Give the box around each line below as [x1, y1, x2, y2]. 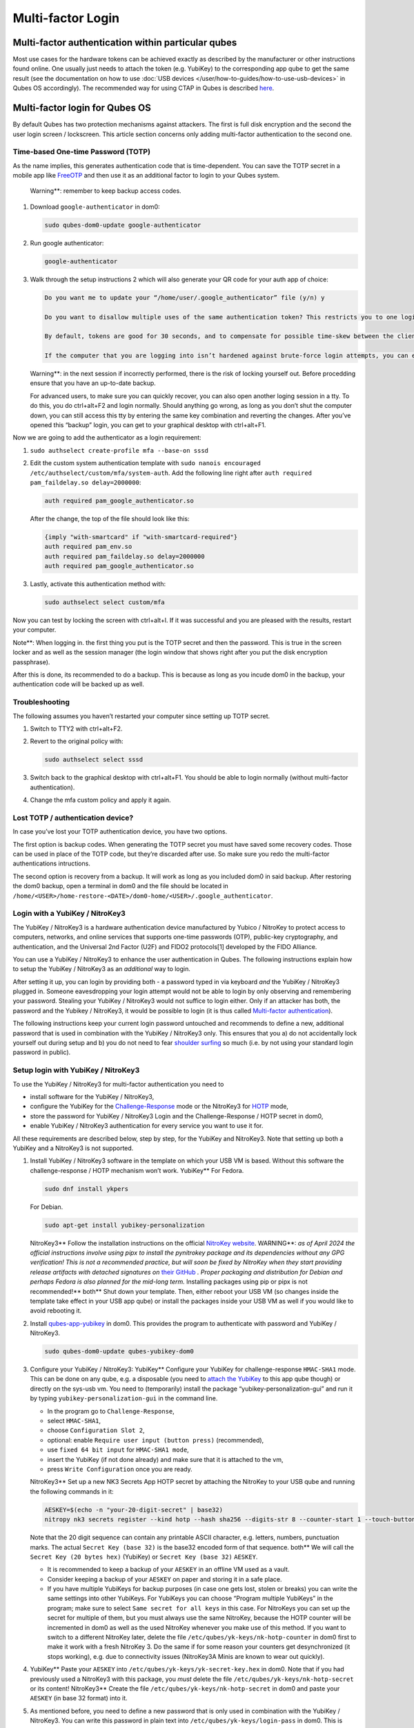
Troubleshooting [12, 697, 70, 707]
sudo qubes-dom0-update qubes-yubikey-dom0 [44, 1348, 195, 1355]
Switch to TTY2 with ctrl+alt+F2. [30, 724, 123, 733]
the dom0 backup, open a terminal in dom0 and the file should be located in [12, 882, 229, 890]
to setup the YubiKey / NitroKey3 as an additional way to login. [12, 965, 191, 973]
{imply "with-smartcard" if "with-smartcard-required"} [44, 533, 238, 541]
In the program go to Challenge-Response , [47, 1407, 175, 1415]
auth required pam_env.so [44, 543, 132, 551]
